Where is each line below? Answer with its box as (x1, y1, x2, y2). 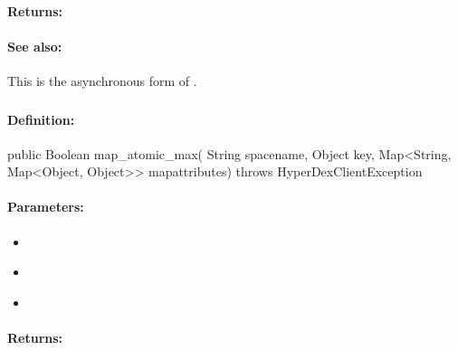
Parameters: (7, 197, 84, 216)
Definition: (7, 109, 75, 128)
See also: (7, 36, 62, 55)
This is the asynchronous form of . (7, 71, 197, 90)
